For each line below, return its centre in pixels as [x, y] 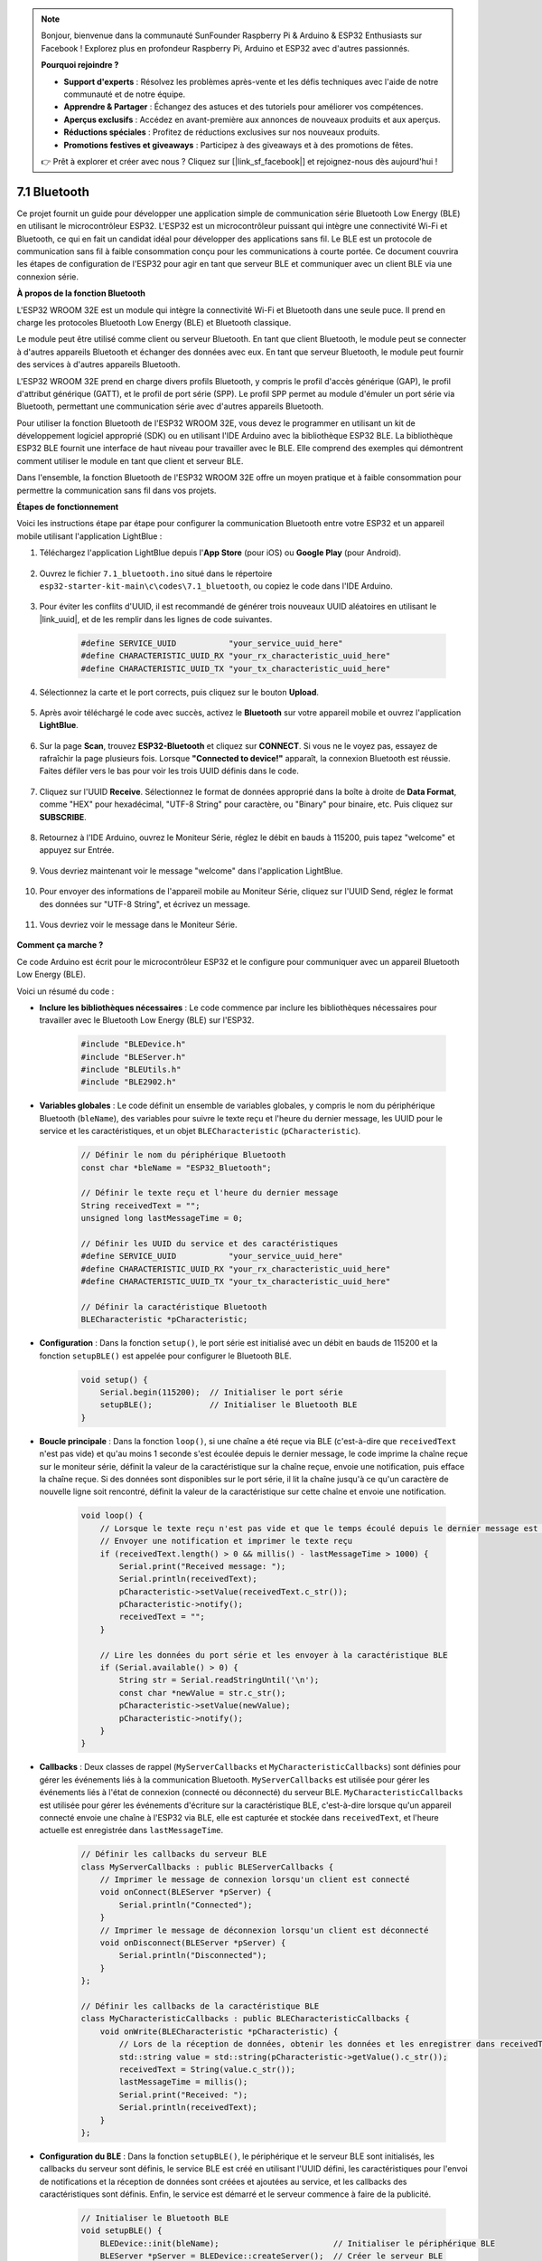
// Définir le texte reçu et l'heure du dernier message [210, 1193]
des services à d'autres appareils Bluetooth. [98, 364]
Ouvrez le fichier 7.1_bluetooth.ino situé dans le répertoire [156, 573]
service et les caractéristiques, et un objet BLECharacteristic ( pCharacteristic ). [200, 1131]
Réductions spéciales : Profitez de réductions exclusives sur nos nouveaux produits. [222, 132]
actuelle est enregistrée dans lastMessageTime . [131, 1831]
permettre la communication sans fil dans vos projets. [117, 490]
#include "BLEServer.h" [134, 1057]
